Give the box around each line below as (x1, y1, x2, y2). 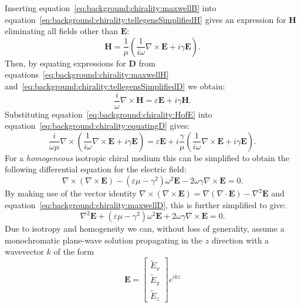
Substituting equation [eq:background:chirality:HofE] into (5, 108, 212, 120)
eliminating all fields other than (5, 25, 119, 37)
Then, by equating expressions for (5, 56, 126, 69)
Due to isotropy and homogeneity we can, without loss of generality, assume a (5, 222, 285, 235)
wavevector (5, 245, 44, 258)
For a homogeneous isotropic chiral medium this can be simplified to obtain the (5, 151, 289, 163)
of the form (53, 245, 94, 258)
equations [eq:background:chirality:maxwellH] (5, 68, 169, 81)
